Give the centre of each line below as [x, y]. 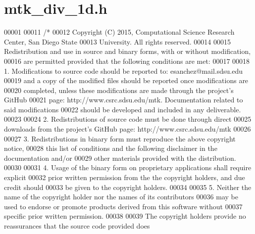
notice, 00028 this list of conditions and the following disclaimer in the [111, 148]
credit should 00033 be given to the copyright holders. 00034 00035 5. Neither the [128, 187]
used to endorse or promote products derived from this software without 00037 [123, 206]
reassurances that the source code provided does [77, 226]
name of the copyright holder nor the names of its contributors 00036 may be [121, 197]
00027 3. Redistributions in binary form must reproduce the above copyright [120, 138]
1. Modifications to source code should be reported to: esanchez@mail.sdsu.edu [124, 70]
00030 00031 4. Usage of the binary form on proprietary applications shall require [128, 167]
